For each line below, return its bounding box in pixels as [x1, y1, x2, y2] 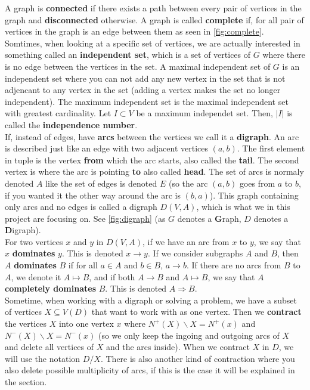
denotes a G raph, [177, 212, 241, 224]
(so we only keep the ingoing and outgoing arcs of [98, 329, 280, 341]
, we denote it [11, 270, 61, 283]
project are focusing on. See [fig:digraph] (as [5, 212, 166, 224]
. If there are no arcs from [186, 259, 281, 271]
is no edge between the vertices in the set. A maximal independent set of [5, 60, 271, 72]
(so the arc [168, 177, 208, 189]
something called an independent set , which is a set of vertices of [5, 48, 251, 61]
